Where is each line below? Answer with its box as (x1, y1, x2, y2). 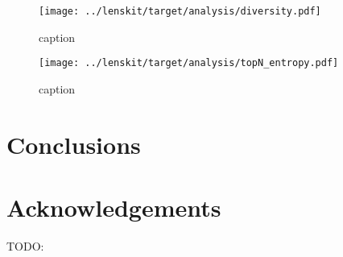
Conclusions (6, 127, 141, 160)
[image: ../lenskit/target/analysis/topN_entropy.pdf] (39, 57, 339, 69)
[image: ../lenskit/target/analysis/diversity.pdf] (39, 6, 321, 17)
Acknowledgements (6, 191, 221, 224)
